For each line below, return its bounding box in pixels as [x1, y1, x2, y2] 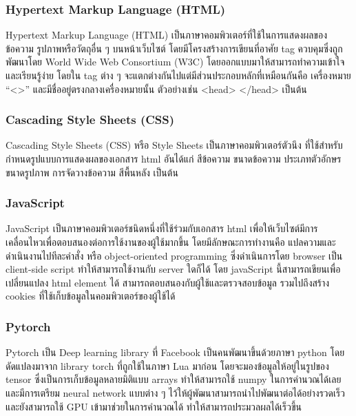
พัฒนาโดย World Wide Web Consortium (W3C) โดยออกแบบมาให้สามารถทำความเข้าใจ [6, 54, 345, 69]
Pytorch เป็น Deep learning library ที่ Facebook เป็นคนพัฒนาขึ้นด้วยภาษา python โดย [6, 345, 345, 360]
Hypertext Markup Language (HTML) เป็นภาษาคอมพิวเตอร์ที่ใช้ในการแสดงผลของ [6, 28, 328, 42]
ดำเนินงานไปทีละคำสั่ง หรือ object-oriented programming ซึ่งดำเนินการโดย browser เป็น [6, 248, 343, 262]
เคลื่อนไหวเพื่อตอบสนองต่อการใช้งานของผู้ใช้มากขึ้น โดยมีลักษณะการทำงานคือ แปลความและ [6, 235, 336, 249]
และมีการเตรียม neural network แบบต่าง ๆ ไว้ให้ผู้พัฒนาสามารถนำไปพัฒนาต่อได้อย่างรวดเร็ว [6, 385, 345, 399]
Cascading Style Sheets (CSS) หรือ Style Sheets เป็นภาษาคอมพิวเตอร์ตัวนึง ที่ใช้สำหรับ [6, 138, 343, 152]
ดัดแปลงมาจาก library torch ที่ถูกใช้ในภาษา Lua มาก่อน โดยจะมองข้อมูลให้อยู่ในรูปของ [6, 358, 329, 373]
